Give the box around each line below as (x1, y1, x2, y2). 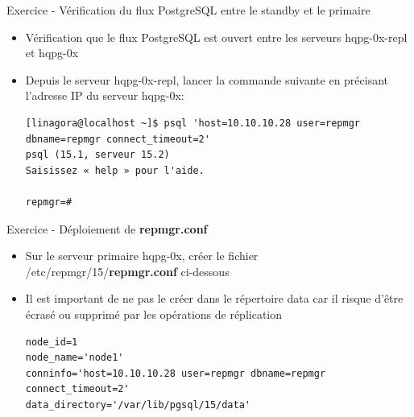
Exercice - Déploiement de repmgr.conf (6, 220, 208, 237)
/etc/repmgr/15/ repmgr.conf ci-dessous (25, 262, 230, 279)
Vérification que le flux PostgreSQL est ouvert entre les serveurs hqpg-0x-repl (25, 28, 408, 45)
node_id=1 (25, 336, 78, 348)
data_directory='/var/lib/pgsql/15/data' (25, 398, 250, 411)
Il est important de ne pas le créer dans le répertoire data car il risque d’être (25, 290, 404, 307)
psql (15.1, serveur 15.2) (25, 149, 170, 161)
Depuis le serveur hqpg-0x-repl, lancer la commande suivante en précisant (25, 71, 389, 88)
